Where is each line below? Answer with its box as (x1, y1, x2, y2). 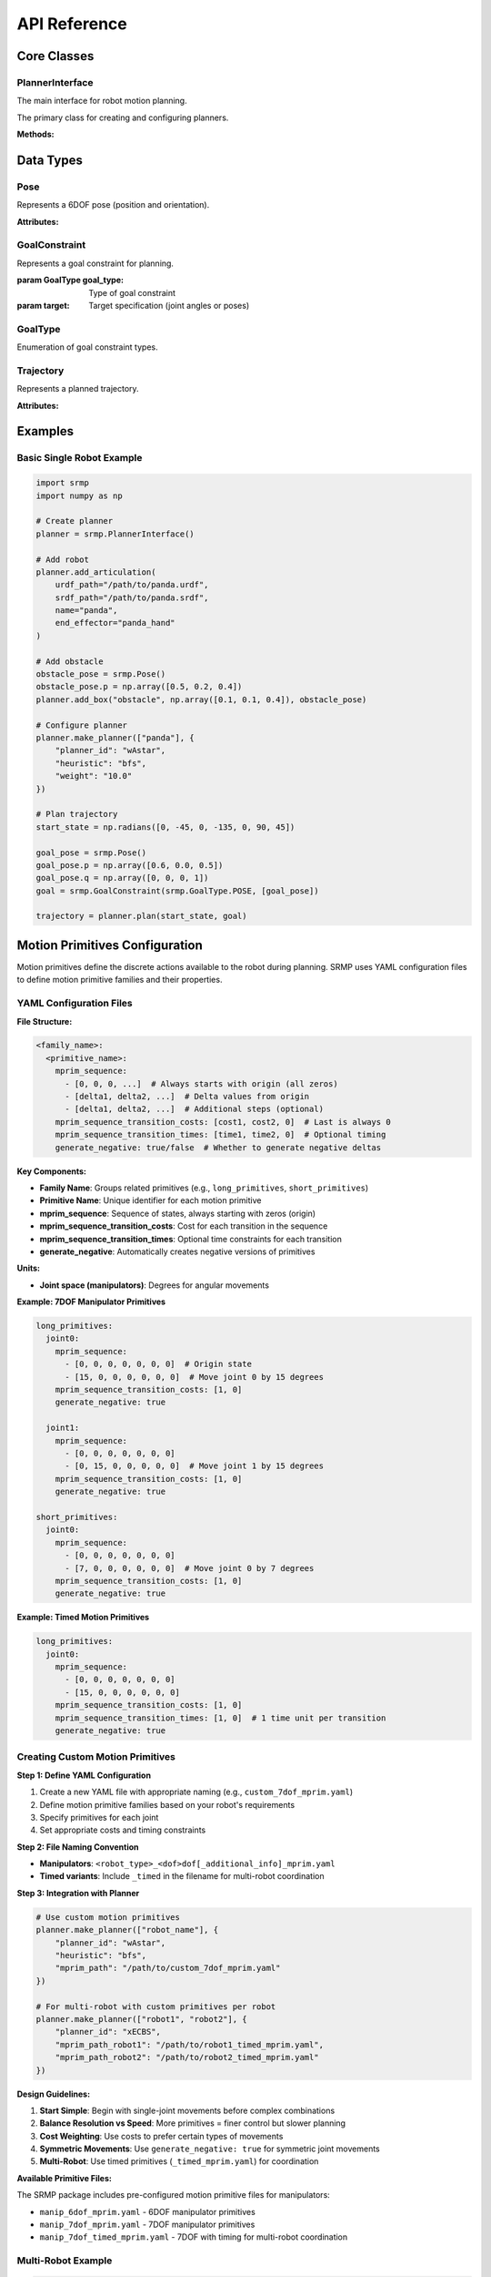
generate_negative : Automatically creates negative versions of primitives (39, 1246, 316, 1257)
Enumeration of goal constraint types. (16, 342, 158, 352)
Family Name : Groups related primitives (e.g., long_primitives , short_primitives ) (39, 1182, 369, 1193)
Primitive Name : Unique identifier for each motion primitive (39, 1195, 262, 1206)
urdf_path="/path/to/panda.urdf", (55, 579, 209, 590)
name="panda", (55, 606, 118, 616)
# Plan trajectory (35, 809, 118, 820)
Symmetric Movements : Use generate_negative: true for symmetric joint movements (39, 2143, 381, 2154)
